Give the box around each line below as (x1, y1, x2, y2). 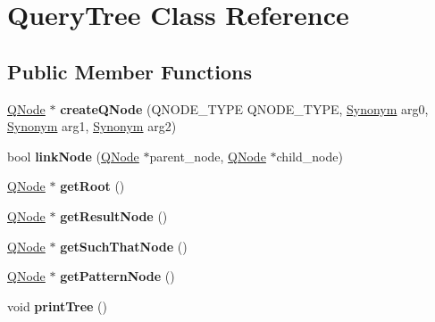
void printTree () (7, 296, 107, 315)
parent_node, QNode (149, 146, 266, 165)
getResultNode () (60, 206, 168, 225)
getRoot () (60, 177, 125, 195)
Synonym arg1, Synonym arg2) (7, 117, 177, 136)
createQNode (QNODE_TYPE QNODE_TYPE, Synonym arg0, (60, 99, 429, 118)
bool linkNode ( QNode (7, 146, 139, 165)
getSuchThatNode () (60, 236, 188, 255)
